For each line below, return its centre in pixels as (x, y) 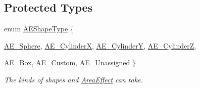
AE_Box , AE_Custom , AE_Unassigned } (70, 62)
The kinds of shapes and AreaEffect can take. (73, 79)
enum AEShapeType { (39, 29)
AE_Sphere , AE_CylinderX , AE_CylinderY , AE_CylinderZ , (100, 45)
